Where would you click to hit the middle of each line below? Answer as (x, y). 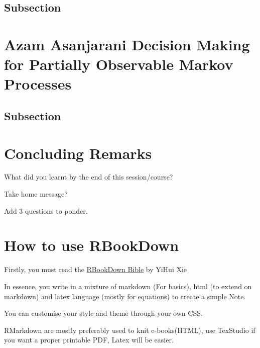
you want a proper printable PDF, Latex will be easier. (89, 340)
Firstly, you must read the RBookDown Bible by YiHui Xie (96, 269)
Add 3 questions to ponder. (46, 210)
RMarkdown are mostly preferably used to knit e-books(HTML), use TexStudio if (130, 330)
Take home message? (36, 194)
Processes (38, 84)
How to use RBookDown (92, 245)
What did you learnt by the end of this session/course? (89, 177)
